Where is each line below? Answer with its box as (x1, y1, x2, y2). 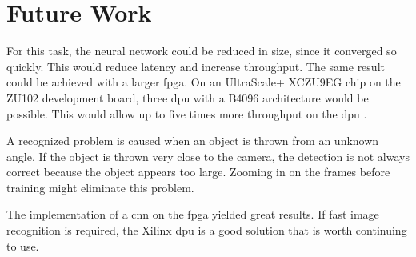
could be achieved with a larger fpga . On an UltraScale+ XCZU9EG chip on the (6, 74, 401, 90)
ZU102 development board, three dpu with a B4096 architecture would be (6, 89, 369, 106)
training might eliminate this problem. (6, 179, 194, 195)
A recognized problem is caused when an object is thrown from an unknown (6, 132, 379, 149)
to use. (6, 237, 39, 254)
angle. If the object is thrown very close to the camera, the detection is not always (6, 147, 410, 164)
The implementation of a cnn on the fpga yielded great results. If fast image (6, 206, 379, 223)
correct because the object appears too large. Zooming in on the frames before (6, 163, 390, 180)
